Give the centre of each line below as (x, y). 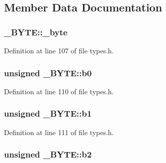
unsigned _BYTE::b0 (48, 73)
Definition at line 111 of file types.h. (59, 132)
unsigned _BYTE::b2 (48, 154)
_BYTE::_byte (36, 32)
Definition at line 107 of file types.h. (59, 50)
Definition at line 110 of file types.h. (59, 91)
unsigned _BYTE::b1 (48, 113)
